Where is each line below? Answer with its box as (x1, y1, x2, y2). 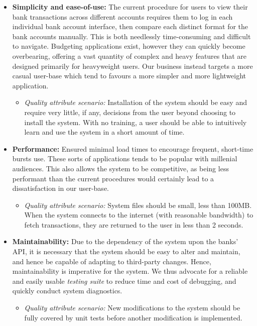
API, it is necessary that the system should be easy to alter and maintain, (12, 246, 240, 257)
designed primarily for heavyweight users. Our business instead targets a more (12, 60, 253, 71)
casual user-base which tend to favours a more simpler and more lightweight (12, 70, 246, 81)
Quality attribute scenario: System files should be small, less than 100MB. (24, 199, 252, 210)
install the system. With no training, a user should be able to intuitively (24, 117, 247, 127)
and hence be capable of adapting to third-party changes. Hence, (12, 256, 211, 266)
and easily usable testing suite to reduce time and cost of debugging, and (12, 275, 236, 286)
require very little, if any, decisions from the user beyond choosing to (24, 106, 236, 117)
